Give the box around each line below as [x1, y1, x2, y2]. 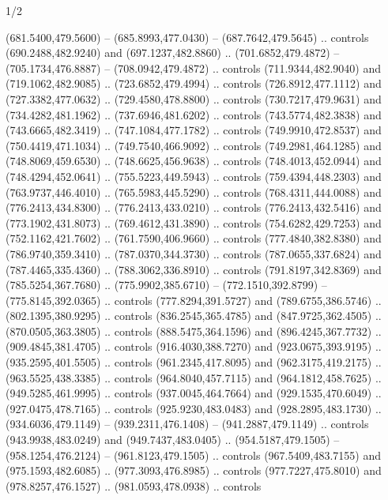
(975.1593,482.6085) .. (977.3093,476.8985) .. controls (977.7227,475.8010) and [6, 462, 382, 479]
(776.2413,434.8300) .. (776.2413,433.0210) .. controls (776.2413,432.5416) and [6, 199, 382, 216]
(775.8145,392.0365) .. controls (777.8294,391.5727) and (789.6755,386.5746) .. [6, 291, 382, 308]
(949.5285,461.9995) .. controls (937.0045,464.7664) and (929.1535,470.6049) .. [6, 385, 382, 401]
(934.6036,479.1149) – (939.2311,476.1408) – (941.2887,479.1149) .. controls [6, 415, 369, 432]
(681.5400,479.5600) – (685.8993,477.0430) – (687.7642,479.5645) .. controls [6, 28, 369, 45]
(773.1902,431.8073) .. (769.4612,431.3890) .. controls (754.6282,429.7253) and [6, 214, 382, 231]
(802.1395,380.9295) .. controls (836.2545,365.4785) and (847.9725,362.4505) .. [6, 307, 382, 324]
